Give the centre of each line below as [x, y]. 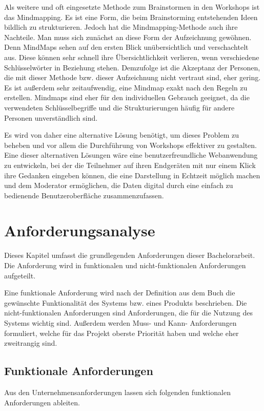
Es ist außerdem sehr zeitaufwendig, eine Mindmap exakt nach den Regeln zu [126, 87]
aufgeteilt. [20, 275]
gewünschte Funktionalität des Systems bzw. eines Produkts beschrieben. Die [126, 302]
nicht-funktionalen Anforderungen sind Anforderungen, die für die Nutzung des [129, 313]
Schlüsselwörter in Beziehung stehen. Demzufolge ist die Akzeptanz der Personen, [132, 67]
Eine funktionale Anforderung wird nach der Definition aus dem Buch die [120, 293]
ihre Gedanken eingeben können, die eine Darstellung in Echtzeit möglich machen [132, 175]
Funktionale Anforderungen [79, 371]
